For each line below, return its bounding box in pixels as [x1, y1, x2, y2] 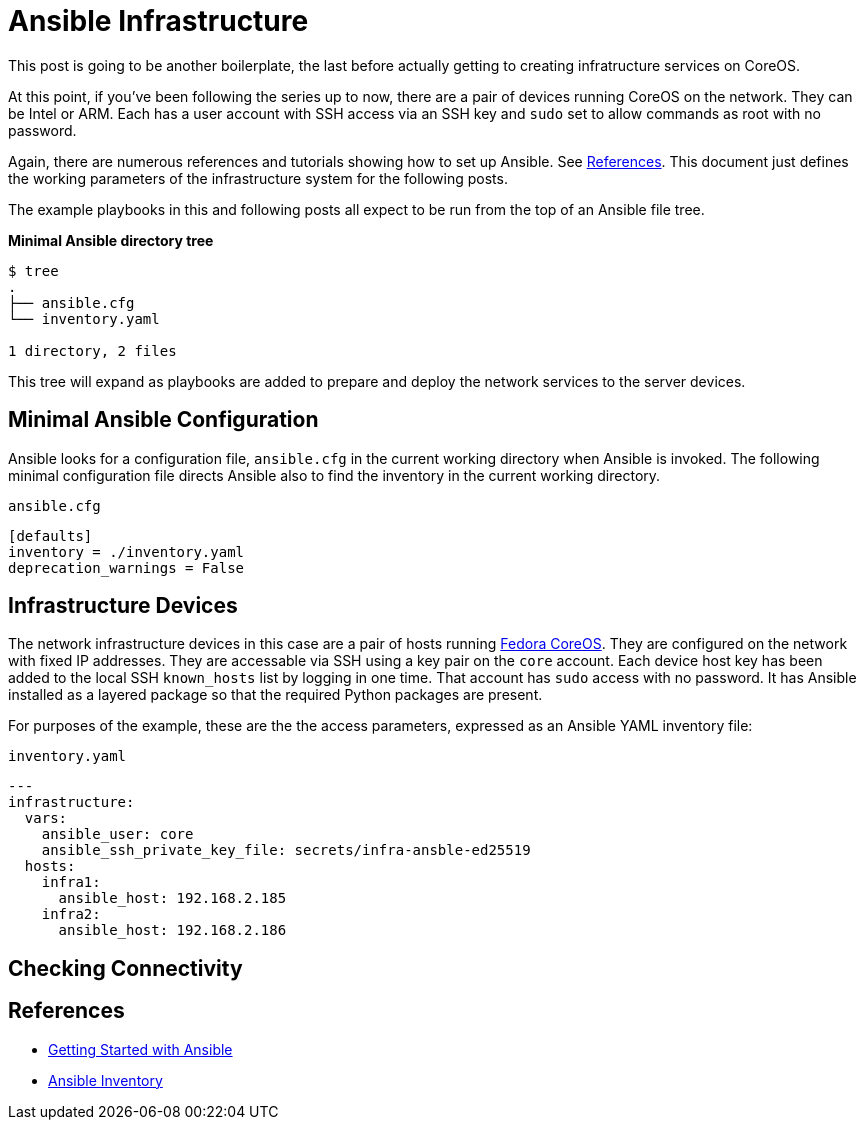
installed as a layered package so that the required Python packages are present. [8, 686, 543, 704]
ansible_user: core [41, 826, 194, 843]
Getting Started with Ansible [48, 1040, 233, 1058]
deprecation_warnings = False [8, 559, 245, 576]
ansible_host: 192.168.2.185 [58, 890, 287, 907]
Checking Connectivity [8, 955, 243, 981]
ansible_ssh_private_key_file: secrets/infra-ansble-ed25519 [41, 842, 531, 859]
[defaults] [8, 527, 93, 544]
